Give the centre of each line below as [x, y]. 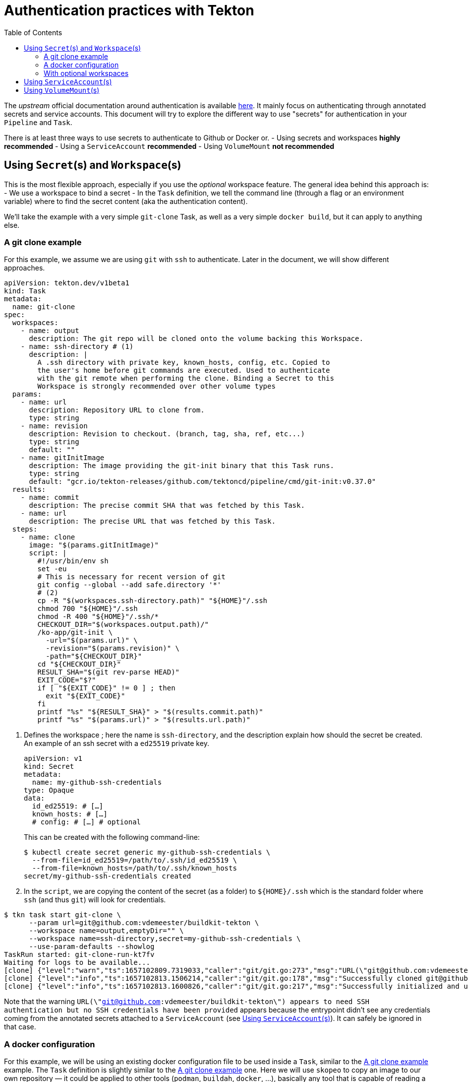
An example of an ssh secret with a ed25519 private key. [117, 744]
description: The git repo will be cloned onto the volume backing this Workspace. [196, 339]
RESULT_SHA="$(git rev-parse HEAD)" [109, 672]
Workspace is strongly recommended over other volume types [156, 386]
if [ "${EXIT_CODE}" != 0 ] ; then [106, 688]
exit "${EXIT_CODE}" [86, 696]
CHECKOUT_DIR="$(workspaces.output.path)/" [123, 625]
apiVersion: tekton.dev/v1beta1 [67, 283]
